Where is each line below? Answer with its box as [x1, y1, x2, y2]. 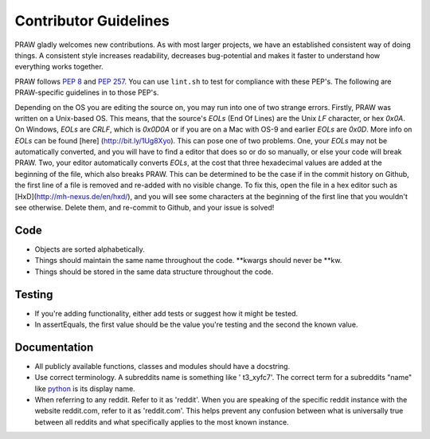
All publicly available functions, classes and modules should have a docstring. [34, 361, 291, 370]
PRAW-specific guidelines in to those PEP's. [14, 88, 159, 97]
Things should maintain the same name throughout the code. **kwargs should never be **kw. [34, 256, 342, 265]
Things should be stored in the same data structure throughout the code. [34, 267, 274, 276]
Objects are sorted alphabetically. [34, 244, 145, 254]
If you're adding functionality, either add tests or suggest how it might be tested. [34, 308, 299, 318]
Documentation [14, 340, 94, 354]
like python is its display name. [34, 383, 135, 394]
